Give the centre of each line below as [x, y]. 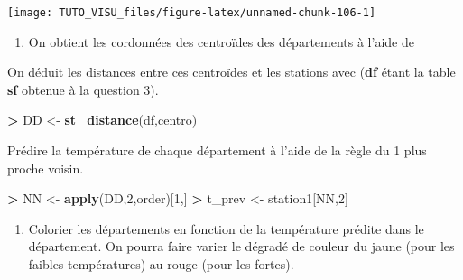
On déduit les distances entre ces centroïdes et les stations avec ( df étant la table [231, 72]
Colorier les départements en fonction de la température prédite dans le [226, 228]
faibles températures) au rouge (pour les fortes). [161, 264]
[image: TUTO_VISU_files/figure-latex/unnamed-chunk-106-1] [192, 13]
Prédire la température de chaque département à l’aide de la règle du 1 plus [217, 150]
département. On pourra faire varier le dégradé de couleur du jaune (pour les [241, 246]
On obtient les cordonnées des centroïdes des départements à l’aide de [221, 41]
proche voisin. [46, 168]
